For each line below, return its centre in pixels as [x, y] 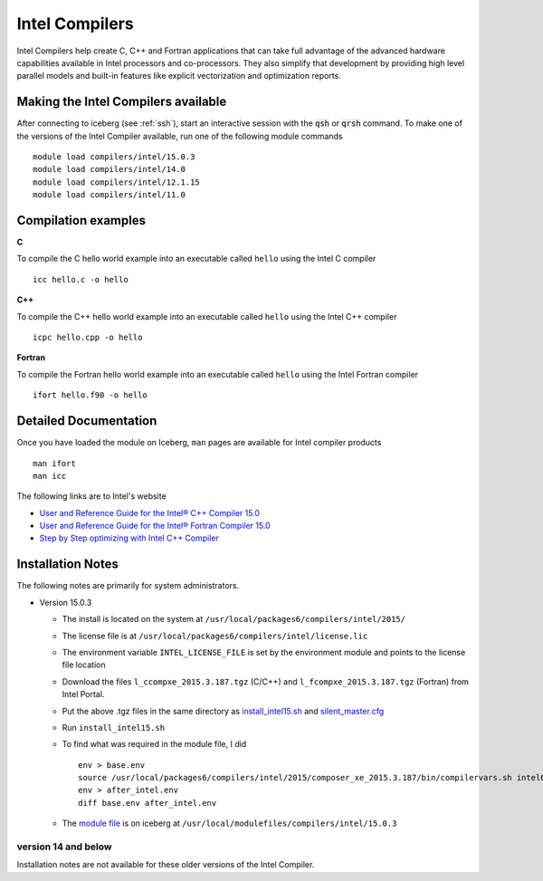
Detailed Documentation [87, 421]
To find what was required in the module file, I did [154, 744]
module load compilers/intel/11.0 [109, 195]
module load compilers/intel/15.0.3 [114, 157]
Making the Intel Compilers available [122, 102]
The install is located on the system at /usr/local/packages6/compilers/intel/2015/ [234, 619]
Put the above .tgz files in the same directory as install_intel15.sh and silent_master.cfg [223, 711]
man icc [50, 476]
